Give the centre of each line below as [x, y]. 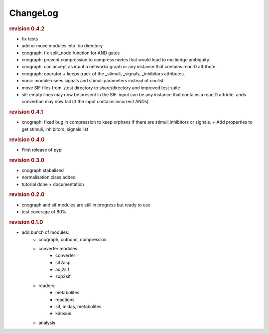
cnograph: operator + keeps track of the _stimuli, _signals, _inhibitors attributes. [103, 74]
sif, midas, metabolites [78, 307]
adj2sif [63, 270]
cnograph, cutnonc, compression [73, 239]
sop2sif [63, 276]
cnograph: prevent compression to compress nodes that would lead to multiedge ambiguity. [116, 59]
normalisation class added [49, 177]
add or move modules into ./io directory [62, 46]
